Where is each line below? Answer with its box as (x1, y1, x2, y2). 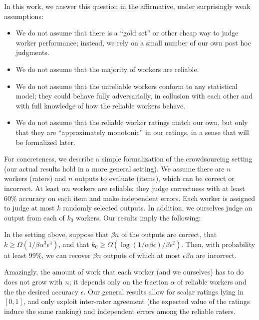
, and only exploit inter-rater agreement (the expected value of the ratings (23, 296, 250, 306)
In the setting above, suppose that (4, 229, 109, 239)
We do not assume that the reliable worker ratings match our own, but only (15, 117, 248, 127)
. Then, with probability (181, 238, 256, 249)
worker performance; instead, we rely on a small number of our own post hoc (15, 37, 251, 47)
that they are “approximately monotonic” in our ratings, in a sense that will (15, 126, 249, 137)
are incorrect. (196, 249, 237, 260)
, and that (58, 238, 89, 249)
